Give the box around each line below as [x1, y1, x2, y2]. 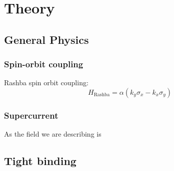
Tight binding [4, 153, 76, 169]
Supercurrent [4, 109, 58, 121]
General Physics [4, 31, 89, 47]
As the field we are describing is [4, 129, 101, 139]
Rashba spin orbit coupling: [4, 77, 88, 88]
